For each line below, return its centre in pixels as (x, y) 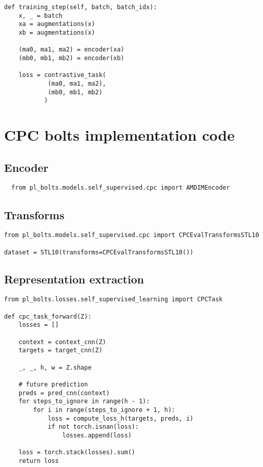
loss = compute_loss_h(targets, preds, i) (121, 418)
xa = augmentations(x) (57, 24)
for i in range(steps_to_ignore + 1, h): (104, 410)
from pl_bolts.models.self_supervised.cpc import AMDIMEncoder (121, 188)
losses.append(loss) (97, 435)
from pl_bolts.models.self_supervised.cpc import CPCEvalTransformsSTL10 (132, 235)
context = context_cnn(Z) (62, 342)
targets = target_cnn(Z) (61, 351)
